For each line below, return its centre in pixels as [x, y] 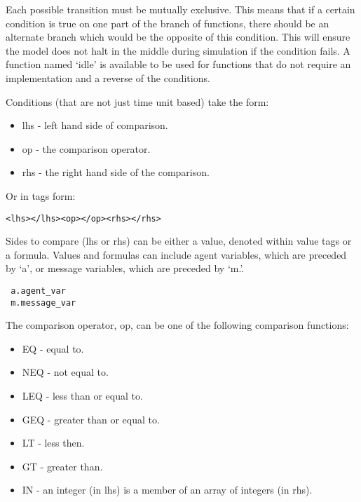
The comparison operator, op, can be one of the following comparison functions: [177, 325]
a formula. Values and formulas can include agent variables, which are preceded [176, 254]
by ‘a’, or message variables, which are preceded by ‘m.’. [125, 268]
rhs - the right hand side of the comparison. [116, 172]
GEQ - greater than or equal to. [91, 419]
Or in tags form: [41, 195]
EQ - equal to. [53, 348]
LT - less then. [53, 443]
